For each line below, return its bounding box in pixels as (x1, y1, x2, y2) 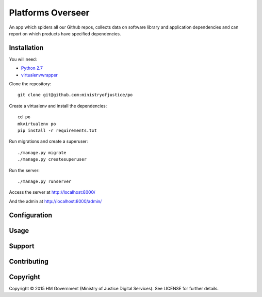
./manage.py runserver (17, 178, 72, 184)
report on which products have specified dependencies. (9, 31, 121, 36)
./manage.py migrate (17, 150, 66, 155)
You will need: (9, 56, 37, 62)
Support (9, 242, 34, 250)
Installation (9, 44, 44, 52)
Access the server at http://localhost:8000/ (9, 189, 96, 195)
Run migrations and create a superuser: (9, 139, 88, 144)
